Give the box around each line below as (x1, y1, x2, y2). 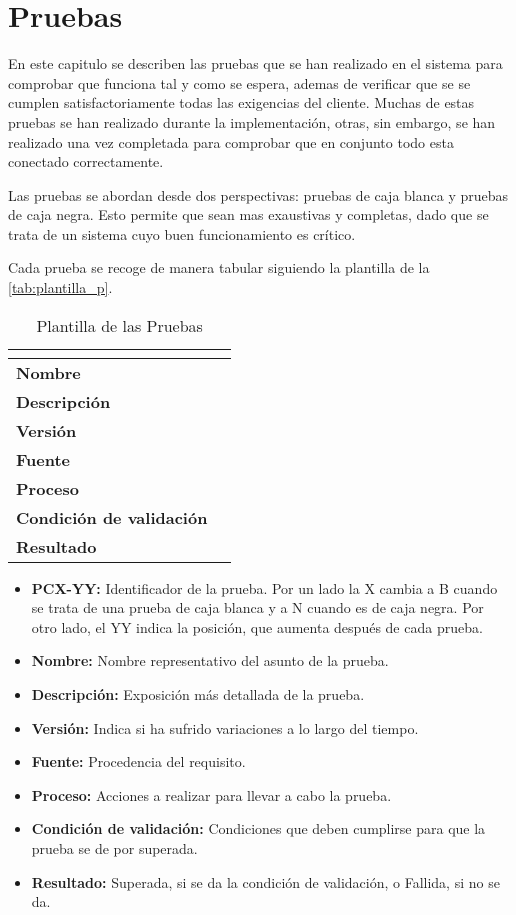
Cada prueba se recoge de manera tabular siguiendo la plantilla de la (8, 257, 430, 278)
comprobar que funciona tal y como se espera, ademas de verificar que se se (8, 72, 471, 93)
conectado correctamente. (8, 151, 164, 172)
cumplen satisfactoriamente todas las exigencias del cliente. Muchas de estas (8, 92, 475, 113)
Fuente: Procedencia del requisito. (31, 751, 246, 772)
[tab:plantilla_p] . (8, 277, 113, 298)
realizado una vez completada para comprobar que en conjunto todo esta (8, 131, 454, 152)
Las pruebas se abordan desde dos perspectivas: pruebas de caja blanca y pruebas (8, 184, 509, 205)
